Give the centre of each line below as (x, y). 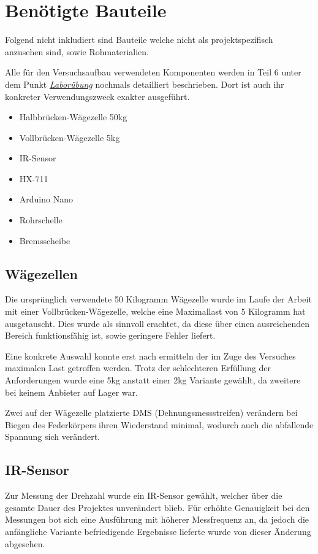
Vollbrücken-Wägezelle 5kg (70, 137)
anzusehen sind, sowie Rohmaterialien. (77, 51)
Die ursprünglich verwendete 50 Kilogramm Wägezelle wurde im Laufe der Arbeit (158, 299)
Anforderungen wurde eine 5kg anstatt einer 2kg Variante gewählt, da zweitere (153, 380)
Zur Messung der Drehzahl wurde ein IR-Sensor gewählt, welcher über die (144, 495)
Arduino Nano (46, 199)
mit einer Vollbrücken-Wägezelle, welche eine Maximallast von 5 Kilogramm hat (155, 311)
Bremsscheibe (45, 240)
